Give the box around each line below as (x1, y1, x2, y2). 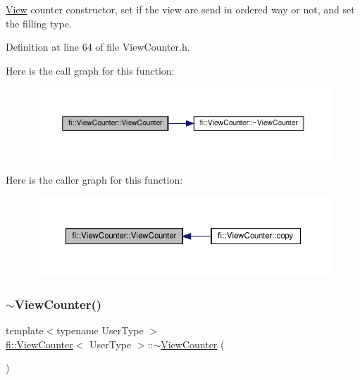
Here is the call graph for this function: (6, 63, 175, 77)
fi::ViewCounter (6, 336, 73, 351)
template (6, 322, 44, 337)
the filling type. (6, 15, 72, 30)
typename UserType (56, 322, 144, 337)
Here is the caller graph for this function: (6, 172, 183, 186)
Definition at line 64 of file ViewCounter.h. (6, 39, 190, 54)
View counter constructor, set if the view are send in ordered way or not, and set (6, 2, 355, 16)
